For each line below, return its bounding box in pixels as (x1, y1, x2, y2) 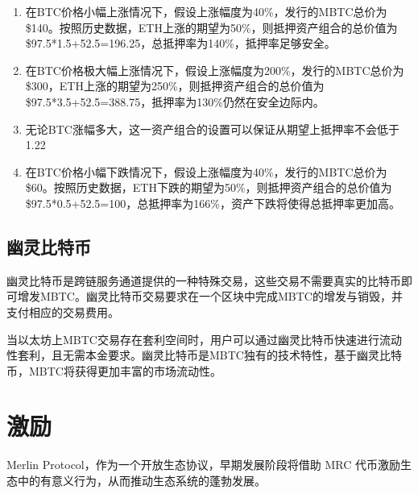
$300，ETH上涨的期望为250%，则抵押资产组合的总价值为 (25, 77, 325, 94)
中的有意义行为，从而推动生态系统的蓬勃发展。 (17, 472, 266, 489)
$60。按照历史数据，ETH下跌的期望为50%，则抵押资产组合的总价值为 (25, 179, 392, 196)
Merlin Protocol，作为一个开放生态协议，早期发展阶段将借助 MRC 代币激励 (6, 456, 400, 473)
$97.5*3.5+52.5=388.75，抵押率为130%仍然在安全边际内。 (25, 93, 325, 110)
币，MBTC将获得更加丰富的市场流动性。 (6, 362, 221, 379)
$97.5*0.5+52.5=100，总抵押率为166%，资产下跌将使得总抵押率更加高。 (25, 194, 400, 211)
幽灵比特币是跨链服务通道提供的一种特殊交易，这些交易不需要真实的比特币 (6, 272, 401, 289)
